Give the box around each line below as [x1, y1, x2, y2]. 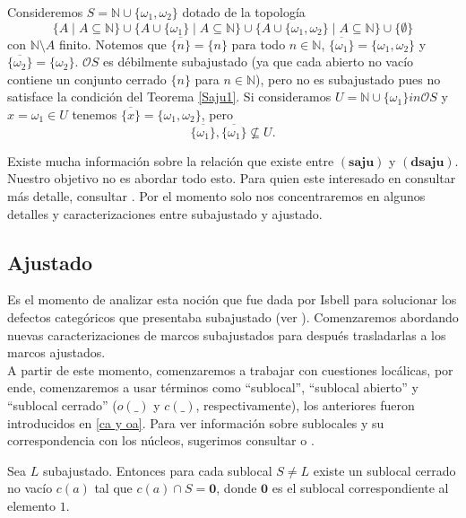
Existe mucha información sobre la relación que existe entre [7, 151, 334, 170]
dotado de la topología [182, 3, 306, 21]
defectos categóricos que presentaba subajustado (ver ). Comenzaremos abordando [7, 307, 459, 326]
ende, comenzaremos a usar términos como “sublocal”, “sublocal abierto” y [7, 378, 419, 397]
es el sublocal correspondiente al [272, 478, 449, 497]
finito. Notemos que [58, 34, 167, 53]
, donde [216, 478, 257, 497]
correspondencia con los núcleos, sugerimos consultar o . [7, 431, 315, 450]
